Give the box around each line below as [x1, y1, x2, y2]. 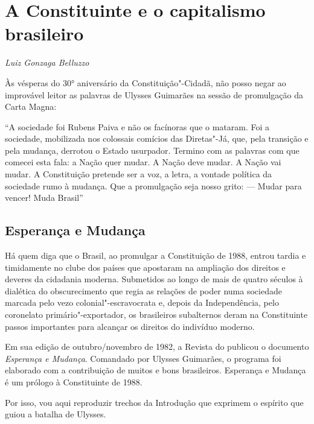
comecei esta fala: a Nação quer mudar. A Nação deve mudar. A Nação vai [5, 156, 281, 168]
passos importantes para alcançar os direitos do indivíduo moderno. [5, 320, 255, 332]
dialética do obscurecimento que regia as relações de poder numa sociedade [5, 284, 282, 297]
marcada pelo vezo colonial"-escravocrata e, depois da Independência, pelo [5, 296, 279, 309]
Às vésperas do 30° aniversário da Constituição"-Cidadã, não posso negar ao [5, 76, 286, 89]
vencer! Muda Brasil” [5, 191, 83, 204]
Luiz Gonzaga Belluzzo [5, 56, 89, 69]
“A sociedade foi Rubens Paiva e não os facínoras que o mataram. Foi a [5, 120, 270, 133]
